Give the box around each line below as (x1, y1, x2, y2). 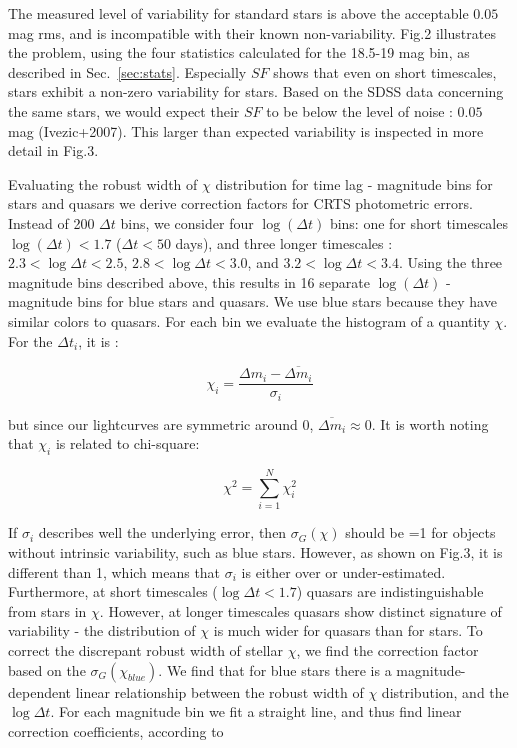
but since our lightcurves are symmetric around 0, (8, 413, 314, 434)
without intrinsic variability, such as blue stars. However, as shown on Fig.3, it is (8, 541, 503, 562)
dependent (8, 681, 72, 702)
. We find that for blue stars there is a (158, 659, 392, 680)
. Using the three (398, 252, 503, 273)
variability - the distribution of (8, 620, 196, 641)
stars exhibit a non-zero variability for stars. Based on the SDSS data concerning (8, 81, 504, 102)
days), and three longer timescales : (175, 232, 393, 253)
